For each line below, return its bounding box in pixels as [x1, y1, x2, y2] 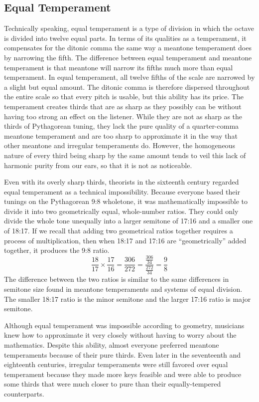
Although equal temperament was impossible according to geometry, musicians [4, 320, 245, 330]
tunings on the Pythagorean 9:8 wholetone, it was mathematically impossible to [4, 196, 248, 206]
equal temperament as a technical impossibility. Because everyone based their [4, 186, 240, 197]
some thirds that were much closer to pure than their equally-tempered [4, 379, 221, 389]
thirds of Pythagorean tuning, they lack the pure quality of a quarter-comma [4, 121, 239, 131]
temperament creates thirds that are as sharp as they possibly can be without [4, 101, 242, 111]
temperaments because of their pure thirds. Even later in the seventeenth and [4, 349, 241, 360]
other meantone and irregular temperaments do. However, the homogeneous [4, 140, 235, 151]
